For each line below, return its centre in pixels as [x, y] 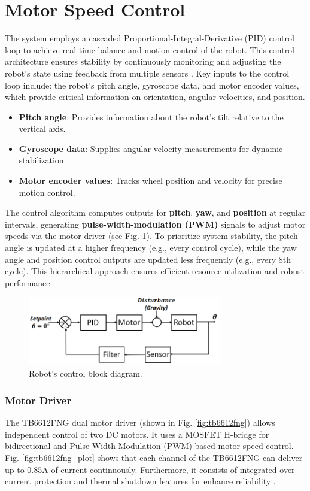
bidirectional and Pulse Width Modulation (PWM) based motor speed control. [149, 446]
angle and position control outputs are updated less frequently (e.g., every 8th [148, 259]
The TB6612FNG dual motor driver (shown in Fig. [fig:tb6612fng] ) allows [140, 422]
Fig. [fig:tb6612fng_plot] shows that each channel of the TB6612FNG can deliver [154, 457]
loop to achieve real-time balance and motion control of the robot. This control [150, 49]
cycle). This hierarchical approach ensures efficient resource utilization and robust [154, 271]
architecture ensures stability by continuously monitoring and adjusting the [143, 61]
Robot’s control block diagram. [86, 373]
